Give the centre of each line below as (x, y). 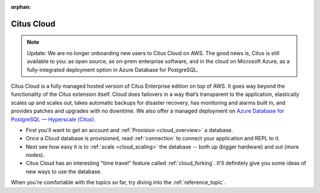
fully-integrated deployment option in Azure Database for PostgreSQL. (113, 70)
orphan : (21, 7)
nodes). (35, 155)
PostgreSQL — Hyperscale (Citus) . (53, 119)
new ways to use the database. (64, 171)
